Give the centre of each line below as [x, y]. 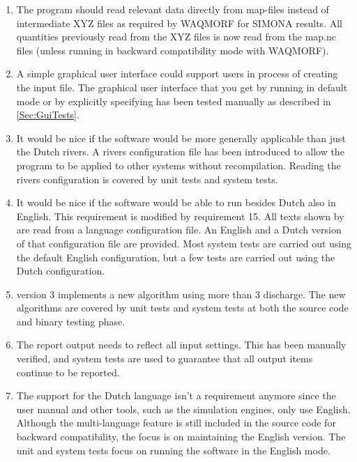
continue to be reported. [68, 372]
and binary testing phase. [71, 321]
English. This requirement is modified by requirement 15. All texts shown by [180, 216]
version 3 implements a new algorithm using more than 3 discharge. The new [181, 294]
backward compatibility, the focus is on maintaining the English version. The [181, 437]
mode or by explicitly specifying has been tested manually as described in [174, 101]
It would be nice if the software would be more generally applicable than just [181, 138]
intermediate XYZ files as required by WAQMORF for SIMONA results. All [179, 23]
